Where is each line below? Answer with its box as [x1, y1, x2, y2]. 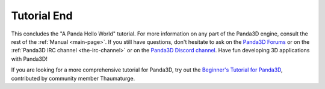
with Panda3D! [11, 55, 48, 63]
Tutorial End [11, 9, 73, 22]
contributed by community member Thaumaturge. [11, 75, 135, 82]
